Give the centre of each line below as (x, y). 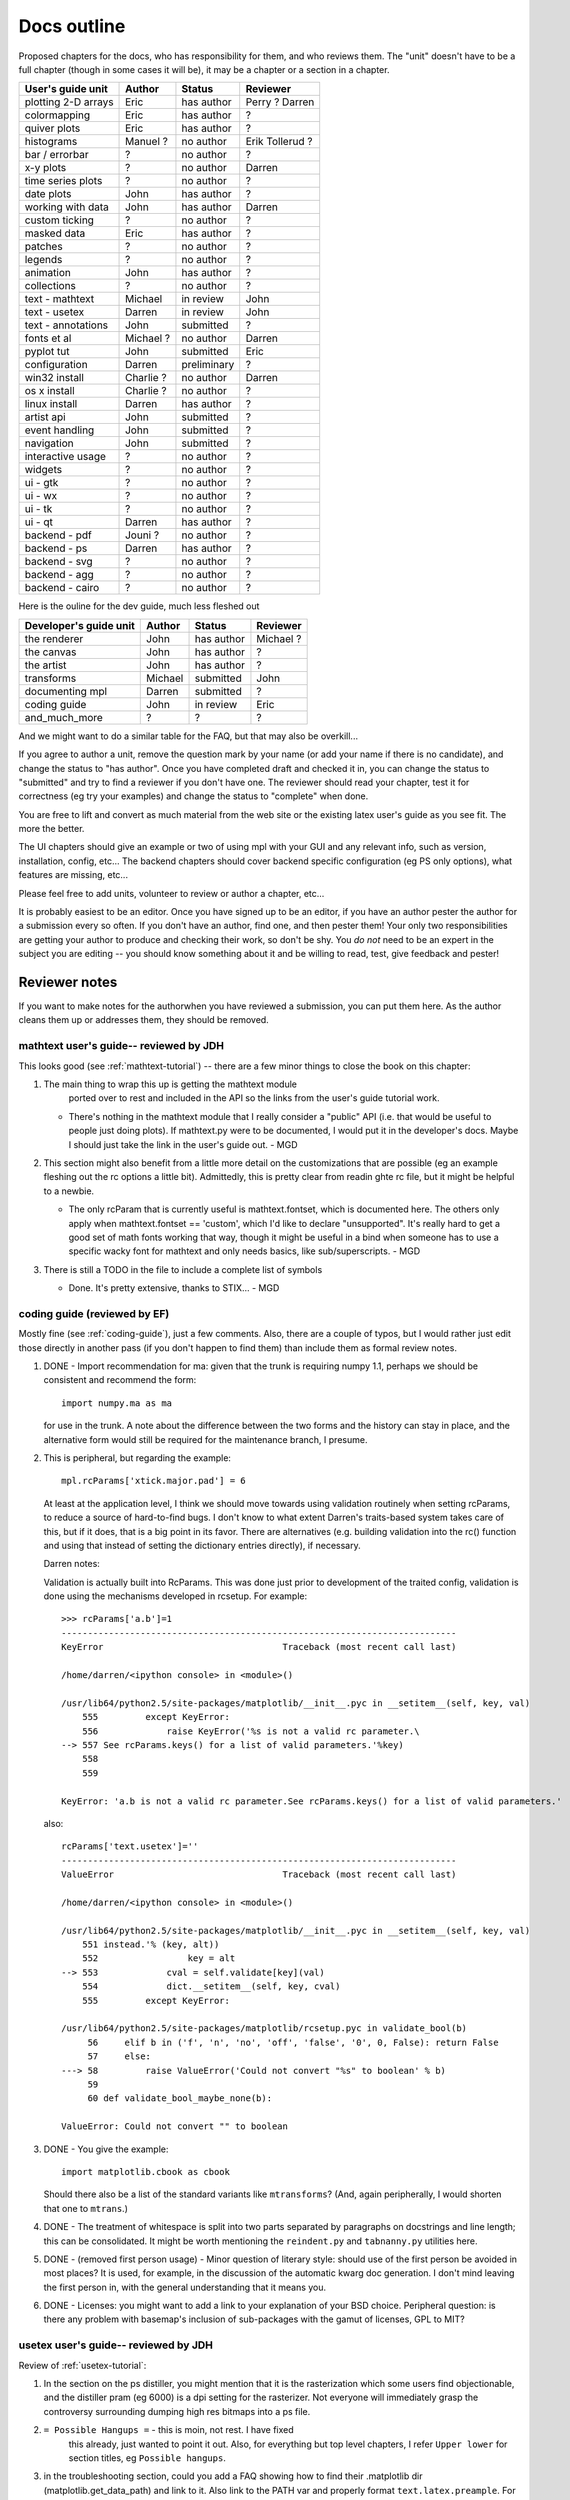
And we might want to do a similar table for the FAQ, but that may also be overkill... (188, 736)
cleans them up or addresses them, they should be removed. (143, 1020)
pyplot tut (47, 352)
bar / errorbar (56, 155)
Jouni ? (142, 535)
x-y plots (45, 168)
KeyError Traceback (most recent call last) (259, 1647)
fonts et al (48, 338)
